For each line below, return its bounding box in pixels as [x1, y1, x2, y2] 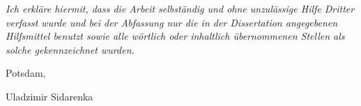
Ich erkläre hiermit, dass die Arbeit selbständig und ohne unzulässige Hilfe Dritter [6, 1, 355, 15]
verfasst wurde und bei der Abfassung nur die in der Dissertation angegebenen [6, 15, 338, 29]
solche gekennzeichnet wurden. [6, 42, 135, 56]
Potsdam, [6, 66, 46, 80]
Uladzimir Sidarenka [6, 89, 93, 103]
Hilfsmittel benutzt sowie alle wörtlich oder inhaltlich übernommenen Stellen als [6, 29, 345, 43]
